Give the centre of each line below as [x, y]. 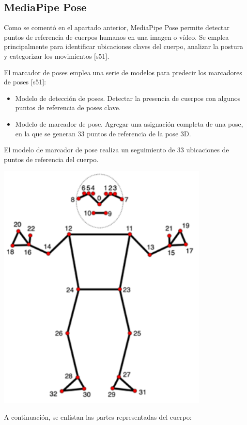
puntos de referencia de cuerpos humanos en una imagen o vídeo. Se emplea [116, 37]
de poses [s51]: [25, 82]
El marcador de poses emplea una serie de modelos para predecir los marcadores [123, 72]
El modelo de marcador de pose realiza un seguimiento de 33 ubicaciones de [116, 150]
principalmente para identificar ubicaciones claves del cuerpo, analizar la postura [123, 46]
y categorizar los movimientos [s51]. [57, 56]
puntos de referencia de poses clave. [68, 107]
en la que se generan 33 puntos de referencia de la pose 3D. [103, 133]
